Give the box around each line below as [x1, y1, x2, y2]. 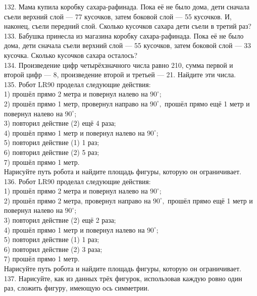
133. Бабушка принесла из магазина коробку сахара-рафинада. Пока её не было [4, 30, 244, 41]
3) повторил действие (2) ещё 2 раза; [4, 215, 116, 225]
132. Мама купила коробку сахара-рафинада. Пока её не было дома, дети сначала [4, 1, 250, 11]
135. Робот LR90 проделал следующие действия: [4, 79, 151, 89]
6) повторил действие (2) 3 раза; [4, 244, 103, 254]
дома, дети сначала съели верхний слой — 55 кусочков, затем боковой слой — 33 [4, 40, 251, 50]
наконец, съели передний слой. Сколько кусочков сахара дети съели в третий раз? [4, 21, 252, 31]
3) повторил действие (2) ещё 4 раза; [4, 118, 116, 128]
